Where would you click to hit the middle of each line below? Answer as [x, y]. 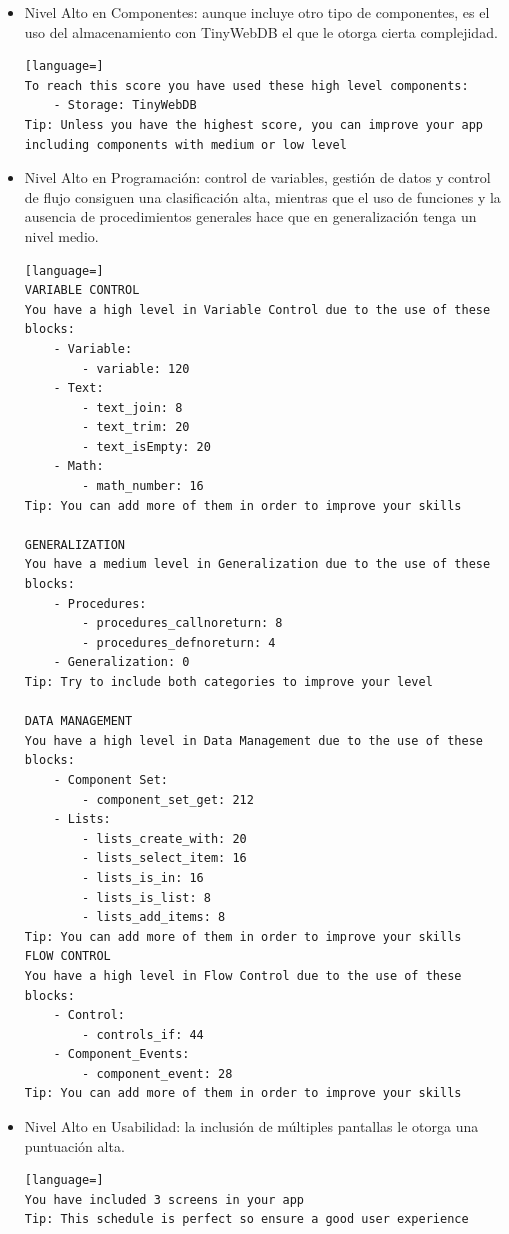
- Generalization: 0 [121, 662]
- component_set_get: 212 [168, 799]
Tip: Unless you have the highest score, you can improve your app [253, 124]
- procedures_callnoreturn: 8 [182, 623]
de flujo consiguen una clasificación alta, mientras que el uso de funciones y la [262, 196]
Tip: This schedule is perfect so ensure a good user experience [246, 1219]
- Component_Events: [121, 1054]
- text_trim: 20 [136, 427]
